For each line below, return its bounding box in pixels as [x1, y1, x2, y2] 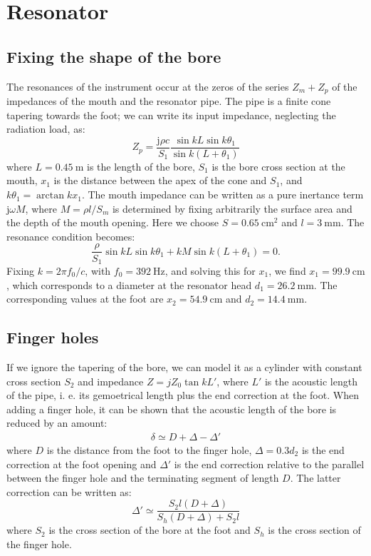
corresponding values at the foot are [6, 291, 164, 306]
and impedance [78, 373, 144, 388]
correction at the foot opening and [6, 456, 157, 471]
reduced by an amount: [6, 415, 108, 430]
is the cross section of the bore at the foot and [48, 522, 251, 537]
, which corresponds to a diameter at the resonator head [6, 277, 252, 292]
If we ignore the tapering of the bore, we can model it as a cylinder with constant [6, 359, 362, 374]
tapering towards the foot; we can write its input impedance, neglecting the [6, 107, 336, 122]
